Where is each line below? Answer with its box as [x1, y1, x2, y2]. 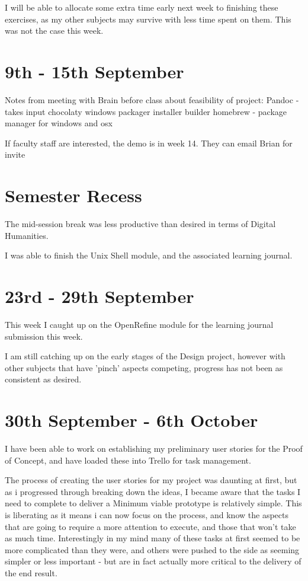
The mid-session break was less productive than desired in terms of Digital [5, 218, 276, 229]
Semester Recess [5, 183, 142, 207]
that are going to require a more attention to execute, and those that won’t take [5, 520, 296, 532]
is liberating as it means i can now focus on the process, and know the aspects [5, 508, 288, 521]
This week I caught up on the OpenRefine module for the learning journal [5, 318, 274, 330]
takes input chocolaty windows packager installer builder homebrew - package [5, 105, 287, 117]
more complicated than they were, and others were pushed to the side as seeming [5, 543, 300, 556]
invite [5, 148, 25, 161]
